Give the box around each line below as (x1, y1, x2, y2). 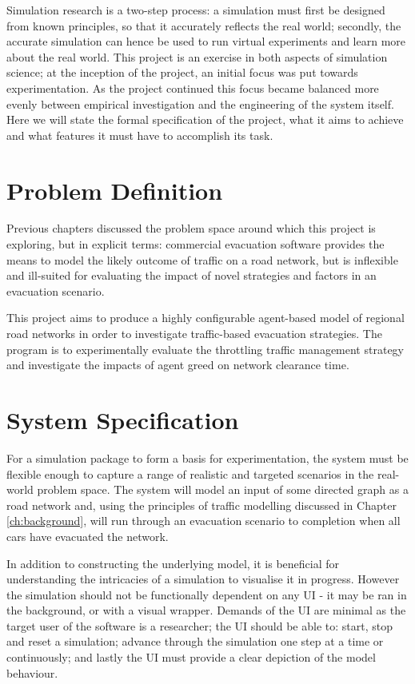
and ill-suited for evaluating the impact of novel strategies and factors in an (6, 267, 377, 284)
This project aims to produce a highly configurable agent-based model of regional (6, 309, 405, 326)
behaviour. (6, 664, 58, 681)
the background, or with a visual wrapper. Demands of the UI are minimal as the (6, 602, 406, 618)
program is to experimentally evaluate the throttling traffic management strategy (6, 340, 404, 357)
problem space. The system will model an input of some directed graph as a (37, 481, 409, 498)
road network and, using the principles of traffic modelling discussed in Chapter (6, 496, 397, 513)
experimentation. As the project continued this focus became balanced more (6, 79, 379, 96)
